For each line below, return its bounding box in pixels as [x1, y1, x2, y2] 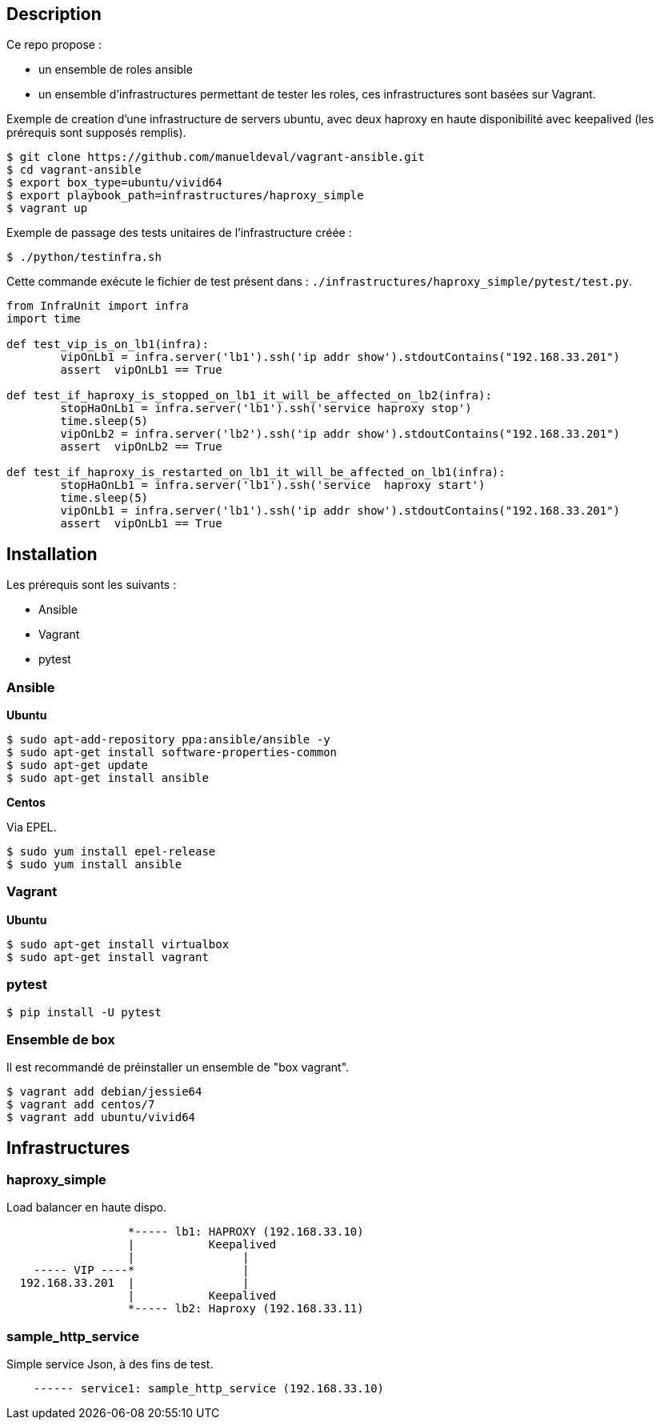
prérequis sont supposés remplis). [6, 126, 186, 140]
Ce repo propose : [6, 38, 102, 52]
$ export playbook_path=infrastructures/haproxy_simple [6, 189, 364, 202]
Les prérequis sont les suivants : [6, 578, 177, 592]
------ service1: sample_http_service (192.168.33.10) [33, 1382, 385, 1396]
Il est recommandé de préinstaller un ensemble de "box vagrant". [6, 1060, 350, 1075]
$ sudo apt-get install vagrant [6, 950, 209, 963]
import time [6, 312, 81, 326]
